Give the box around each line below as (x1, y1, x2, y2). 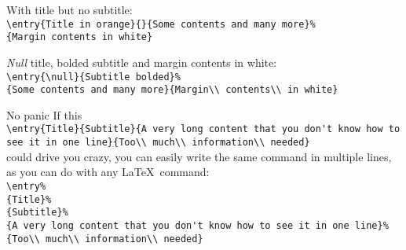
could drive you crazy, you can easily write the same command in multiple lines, (6, 148, 392, 164)
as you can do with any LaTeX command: (6, 164, 210, 180)
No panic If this (6, 106, 82, 123)
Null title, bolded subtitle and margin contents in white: (6, 53, 277, 70)
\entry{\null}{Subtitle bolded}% (6, 71, 181, 83)
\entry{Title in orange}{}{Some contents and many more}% (6, 18, 316, 30)
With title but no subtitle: (6, 2, 133, 17)
